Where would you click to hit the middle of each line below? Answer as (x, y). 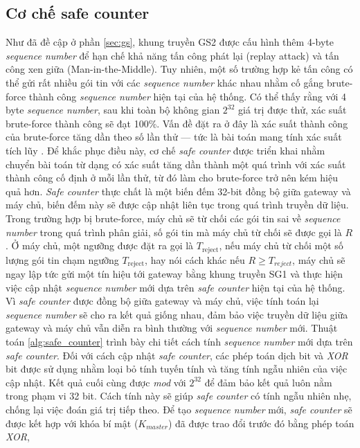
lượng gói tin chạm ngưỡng (62, 259)
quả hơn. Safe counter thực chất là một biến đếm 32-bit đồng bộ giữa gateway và (178, 191)
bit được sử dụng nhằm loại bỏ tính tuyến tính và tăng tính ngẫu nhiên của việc (177, 369)
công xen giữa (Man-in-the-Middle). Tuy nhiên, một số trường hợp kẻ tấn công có (179, 69)
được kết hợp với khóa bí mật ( (72, 423)
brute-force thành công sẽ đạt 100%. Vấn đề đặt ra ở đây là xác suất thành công (177, 123)
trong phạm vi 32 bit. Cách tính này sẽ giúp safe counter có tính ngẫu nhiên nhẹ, (179, 396)
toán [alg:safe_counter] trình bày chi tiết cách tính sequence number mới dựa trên (179, 341)
